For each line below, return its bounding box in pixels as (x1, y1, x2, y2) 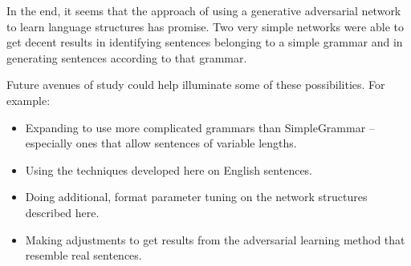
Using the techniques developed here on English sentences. (25, 161, 313, 178)
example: (6, 91, 51, 108)
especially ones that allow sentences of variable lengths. (25, 135, 297, 151)
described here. (25, 204, 100, 220)
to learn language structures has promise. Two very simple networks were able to (6, 18, 404, 34)
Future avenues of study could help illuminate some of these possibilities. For (6, 76, 385, 93)
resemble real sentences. (25, 247, 142, 264)
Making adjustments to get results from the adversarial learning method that (25, 231, 405, 248)
